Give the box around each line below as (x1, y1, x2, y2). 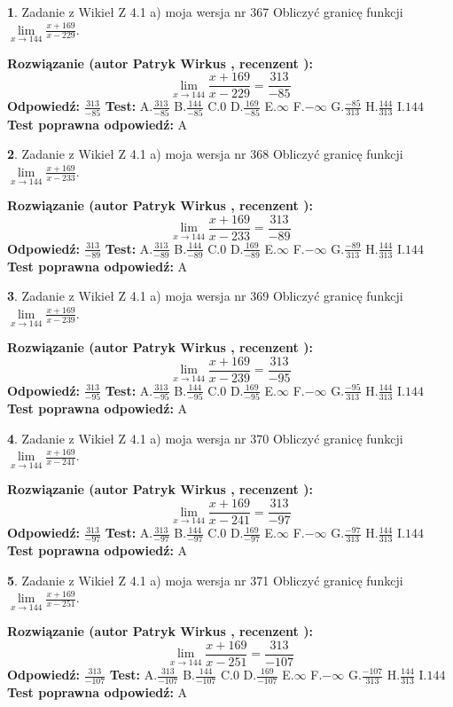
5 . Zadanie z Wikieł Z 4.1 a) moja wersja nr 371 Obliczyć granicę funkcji (7, 570, 403, 589)
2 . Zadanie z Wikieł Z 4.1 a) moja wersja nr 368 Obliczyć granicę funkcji (7, 145, 403, 163)
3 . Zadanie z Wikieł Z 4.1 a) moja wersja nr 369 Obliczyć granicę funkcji (7, 287, 403, 305)
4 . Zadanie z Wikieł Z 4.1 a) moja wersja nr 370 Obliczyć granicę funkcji (7, 428, 403, 447)
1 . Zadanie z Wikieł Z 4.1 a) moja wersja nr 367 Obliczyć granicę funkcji (7, 3, 403, 20)
